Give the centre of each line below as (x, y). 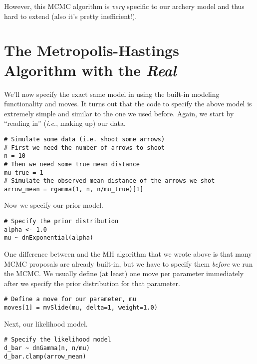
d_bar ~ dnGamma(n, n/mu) (47, 348)
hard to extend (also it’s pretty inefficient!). (71, 16)
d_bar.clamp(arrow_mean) (45, 356)
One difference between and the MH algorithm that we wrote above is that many (128, 254)
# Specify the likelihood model (58, 340)
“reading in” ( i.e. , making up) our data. (65, 123)
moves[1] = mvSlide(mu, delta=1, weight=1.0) (81, 308)
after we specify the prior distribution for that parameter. (92, 283)
